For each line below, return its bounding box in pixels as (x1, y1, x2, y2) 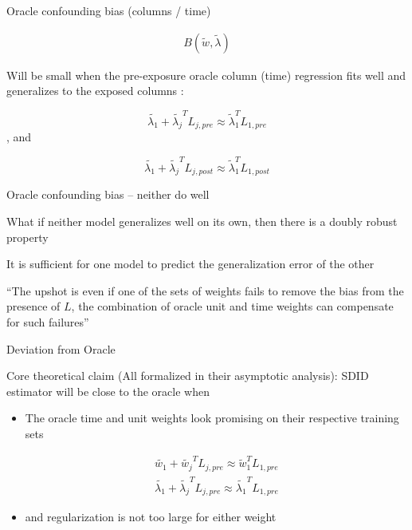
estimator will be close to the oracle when (6, 382, 210, 399)
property (6, 228, 49, 245)
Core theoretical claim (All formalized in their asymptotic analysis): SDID (6, 367, 369, 384)
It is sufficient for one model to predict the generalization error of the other (6, 255, 375, 272)
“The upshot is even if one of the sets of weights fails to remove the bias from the (6, 282, 404, 299)
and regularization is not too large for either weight (25, 508, 277, 525)
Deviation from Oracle (6, 340, 116, 357)
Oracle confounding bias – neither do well (6, 186, 210, 203)
